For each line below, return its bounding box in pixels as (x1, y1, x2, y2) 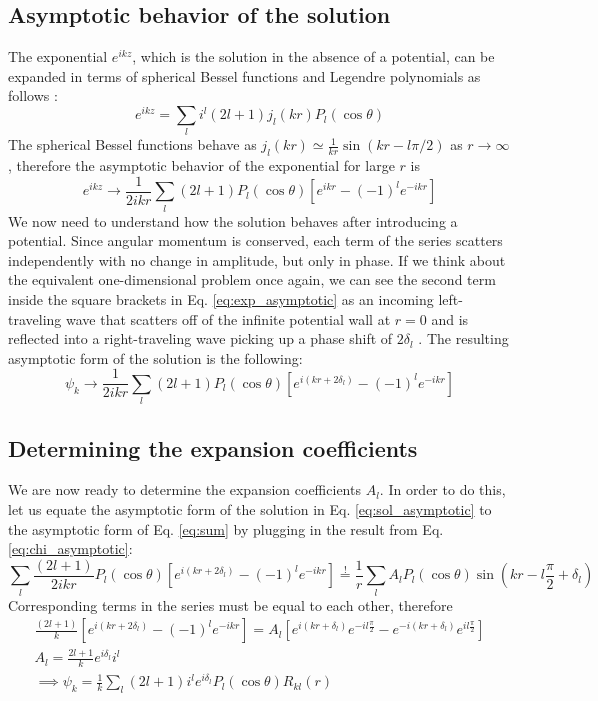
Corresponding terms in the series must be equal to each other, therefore (8, 594, 453, 615)
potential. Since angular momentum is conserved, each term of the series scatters (8, 230, 503, 251)
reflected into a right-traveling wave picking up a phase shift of (8, 328, 393, 349)
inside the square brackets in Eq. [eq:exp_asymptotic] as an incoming (8, 288, 434, 309)
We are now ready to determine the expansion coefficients (8, 479, 361, 500)
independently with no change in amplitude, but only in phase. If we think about (8, 249, 506, 270)
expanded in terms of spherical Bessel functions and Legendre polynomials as (8, 65, 481, 86)
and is (431, 308, 469, 329)
